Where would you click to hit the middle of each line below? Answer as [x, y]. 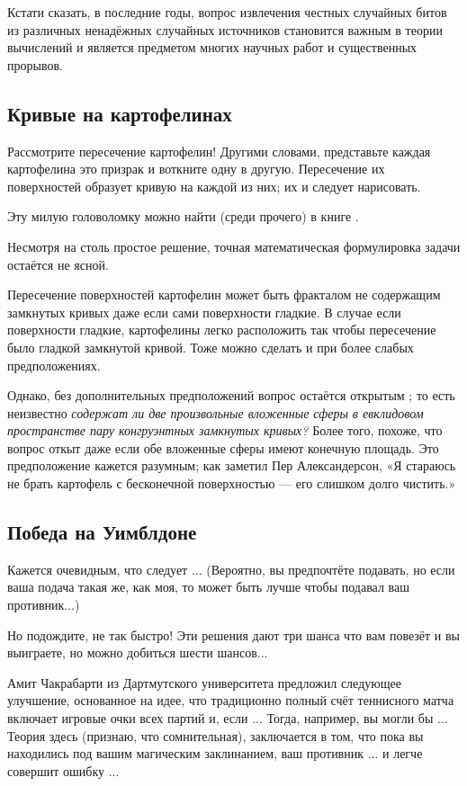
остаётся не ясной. [58, 264]
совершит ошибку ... [63, 770]
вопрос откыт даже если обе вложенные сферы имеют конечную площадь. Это [223, 447]
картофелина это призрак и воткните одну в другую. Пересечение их [196, 169]
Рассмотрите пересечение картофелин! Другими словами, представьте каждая [219, 151]
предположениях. [54, 365]
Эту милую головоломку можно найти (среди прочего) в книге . [183, 216]
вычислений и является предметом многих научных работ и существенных [212, 47]
